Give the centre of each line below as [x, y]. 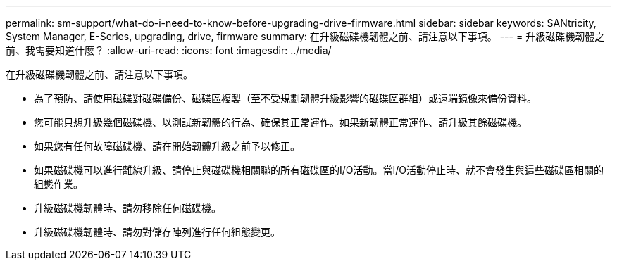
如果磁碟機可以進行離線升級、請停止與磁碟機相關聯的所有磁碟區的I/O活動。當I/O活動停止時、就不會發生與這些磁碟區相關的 [319, 170]
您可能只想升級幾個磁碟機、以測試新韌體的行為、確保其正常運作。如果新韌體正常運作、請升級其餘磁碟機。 [280, 122]
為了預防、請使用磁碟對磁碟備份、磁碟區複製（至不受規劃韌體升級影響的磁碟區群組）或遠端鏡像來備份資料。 [285, 98]
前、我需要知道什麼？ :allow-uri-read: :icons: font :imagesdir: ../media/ [169, 50]
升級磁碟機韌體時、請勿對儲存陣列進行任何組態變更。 [157, 232]
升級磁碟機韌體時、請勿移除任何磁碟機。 [127, 208]
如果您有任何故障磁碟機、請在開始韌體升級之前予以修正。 [167, 146]
